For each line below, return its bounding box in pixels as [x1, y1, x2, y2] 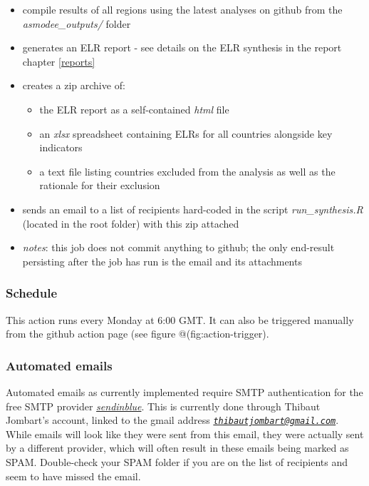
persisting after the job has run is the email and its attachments [22, 253, 302, 268]
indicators [39, 140, 83, 155]
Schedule [6, 284, 58, 302]
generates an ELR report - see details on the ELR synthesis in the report [22, 40, 342, 55]
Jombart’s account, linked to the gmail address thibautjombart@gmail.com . [6, 412, 339, 427]
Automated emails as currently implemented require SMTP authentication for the [6, 384, 363, 399]
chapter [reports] [22, 54, 95, 69]
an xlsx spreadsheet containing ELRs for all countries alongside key [39, 126, 333, 141]
